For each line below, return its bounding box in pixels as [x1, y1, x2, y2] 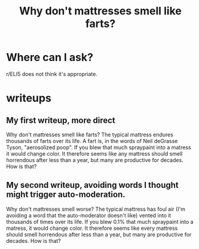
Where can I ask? [6, 51, 94, 64]
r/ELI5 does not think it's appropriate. [6, 70, 97, 77]
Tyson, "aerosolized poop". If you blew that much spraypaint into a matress [6, 144, 191, 151]
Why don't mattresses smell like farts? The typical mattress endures [6, 130, 173, 138]
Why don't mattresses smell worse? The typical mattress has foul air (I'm [6, 205, 186, 212]
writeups [6, 92, 52, 105]
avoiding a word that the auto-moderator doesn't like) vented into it [6, 211, 172, 219]
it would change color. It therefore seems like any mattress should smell [6, 150, 183, 157]
